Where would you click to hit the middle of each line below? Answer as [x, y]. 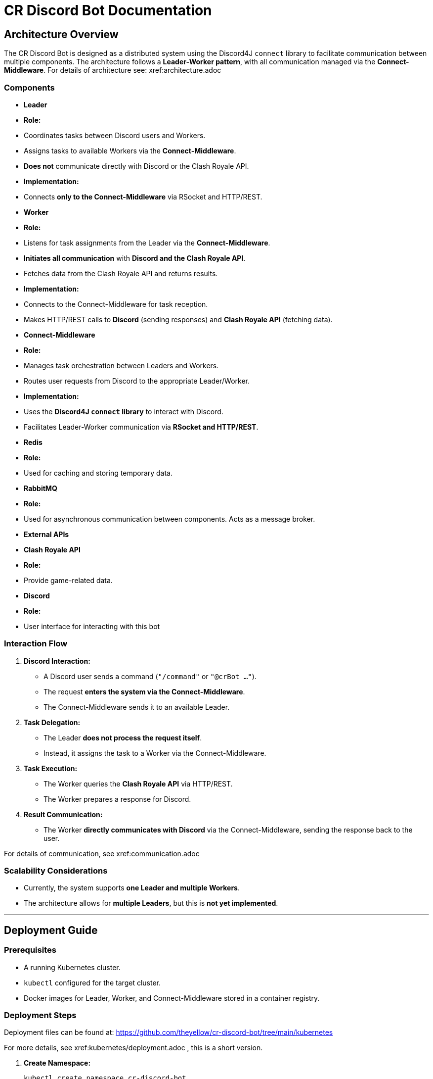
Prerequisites [30, 950]
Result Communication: [63, 814]
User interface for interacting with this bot [92, 626]
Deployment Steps [40, 1015]
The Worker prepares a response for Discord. [117, 799]
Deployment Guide [51, 930]
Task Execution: [51, 768]
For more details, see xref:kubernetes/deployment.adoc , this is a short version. [133, 1048]
